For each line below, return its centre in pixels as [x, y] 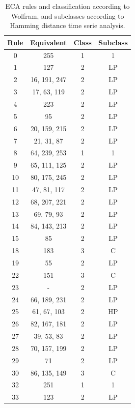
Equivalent [48, 42]
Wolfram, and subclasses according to [67, 15]
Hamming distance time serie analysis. [67, 25]
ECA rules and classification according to [67, 6]
